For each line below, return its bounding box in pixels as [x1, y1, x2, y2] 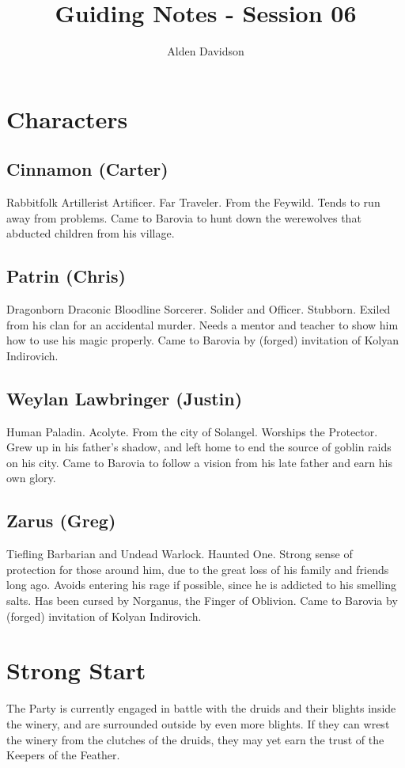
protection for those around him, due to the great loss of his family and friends [6, 561, 389, 577]
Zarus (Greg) [6, 508, 116, 533]
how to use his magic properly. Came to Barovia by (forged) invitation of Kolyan [6, 332, 399, 348]
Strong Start [6, 654, 146, 686]
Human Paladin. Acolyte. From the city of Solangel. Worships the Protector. [6, 423, 378, 439]
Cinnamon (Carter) [6, 157, 168, 181]
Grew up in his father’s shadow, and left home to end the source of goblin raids [6, 439, 392, 455]
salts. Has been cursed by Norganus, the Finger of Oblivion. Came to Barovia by [6, 592, 398, 609]
